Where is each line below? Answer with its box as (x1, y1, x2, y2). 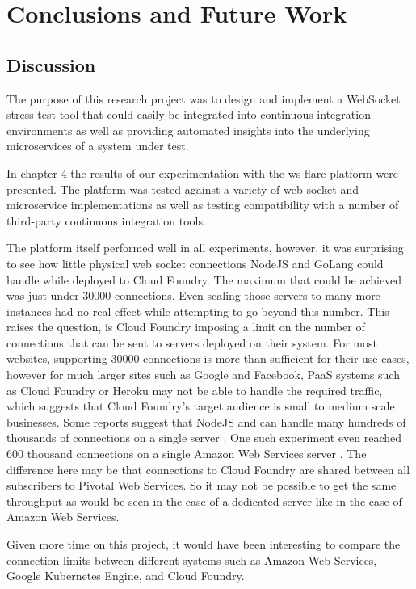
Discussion (6, 52, 96, 77)
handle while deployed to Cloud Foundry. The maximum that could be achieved (6, 271, 402, 288)
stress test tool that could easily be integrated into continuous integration (6, 106, 371, 123)
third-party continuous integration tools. (6, 212, 206, 229)
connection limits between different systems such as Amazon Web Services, (6, 551, 377, 568)
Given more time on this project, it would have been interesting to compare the (6, 536, 401, 553)
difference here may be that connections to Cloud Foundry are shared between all (6, 461, 410, 478)
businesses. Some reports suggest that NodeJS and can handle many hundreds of (6, 413, 406, 430)
